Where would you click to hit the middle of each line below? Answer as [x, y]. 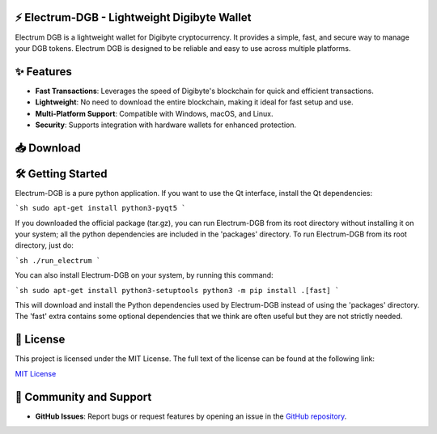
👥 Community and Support [83, 397]
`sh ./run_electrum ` [58, 260]
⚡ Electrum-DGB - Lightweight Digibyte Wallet [133, 17]
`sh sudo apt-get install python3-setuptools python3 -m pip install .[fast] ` [177, 290]
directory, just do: [45, 245]
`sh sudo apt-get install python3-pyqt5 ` [100, 208]
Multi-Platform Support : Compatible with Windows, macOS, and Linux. [154, 113]
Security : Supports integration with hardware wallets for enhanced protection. [166, 125]
